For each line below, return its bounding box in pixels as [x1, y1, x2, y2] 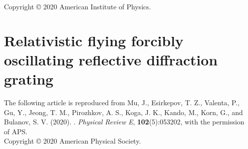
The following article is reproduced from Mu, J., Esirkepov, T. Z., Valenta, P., [4, 97, 240, 108]
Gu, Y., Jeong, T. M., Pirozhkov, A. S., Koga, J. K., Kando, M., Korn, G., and [4, 107, 243, 117]
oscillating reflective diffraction [4, 49, 218, 69]
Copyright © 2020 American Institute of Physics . [4, 1, 151, 11]
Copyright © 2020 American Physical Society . [4, 136, 141, 146]
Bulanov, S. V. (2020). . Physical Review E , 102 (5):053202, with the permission [4, 117, 245, 127]
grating [4, 69, 54, 89]
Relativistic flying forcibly [4, 30, 184, 50]
